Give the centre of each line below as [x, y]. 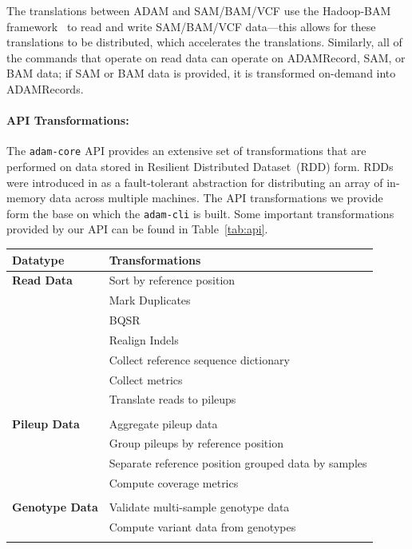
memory [26, 198]
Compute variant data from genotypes [202, 527]
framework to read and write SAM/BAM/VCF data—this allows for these [191, 26]
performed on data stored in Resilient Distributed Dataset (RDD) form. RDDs [200, 167]
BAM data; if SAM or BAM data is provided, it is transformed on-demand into [201, 73]
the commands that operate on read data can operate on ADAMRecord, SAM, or [206, 57]
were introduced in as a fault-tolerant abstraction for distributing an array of [195, 182]
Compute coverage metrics [174, 483]
